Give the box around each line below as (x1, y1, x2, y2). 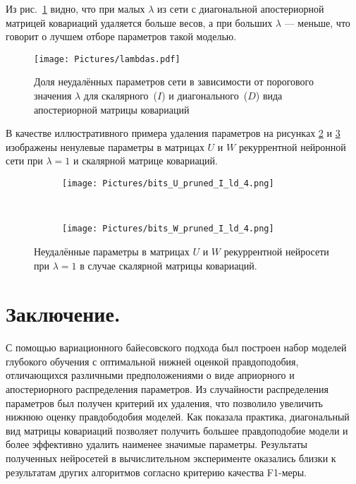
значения (34, 88, 72, 103)
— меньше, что (284, 15, 350, 30)
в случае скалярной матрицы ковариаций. (80, 258, 257, 272)
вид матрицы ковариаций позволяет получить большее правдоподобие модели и (6, 423, 348, 437)
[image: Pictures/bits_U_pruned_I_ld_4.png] (62, 179, 274, 188)
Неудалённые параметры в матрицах (34, 243, 190, 258)
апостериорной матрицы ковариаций (34, 102, 190, 116)
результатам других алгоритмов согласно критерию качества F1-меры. (6, 464, 307, 479)
